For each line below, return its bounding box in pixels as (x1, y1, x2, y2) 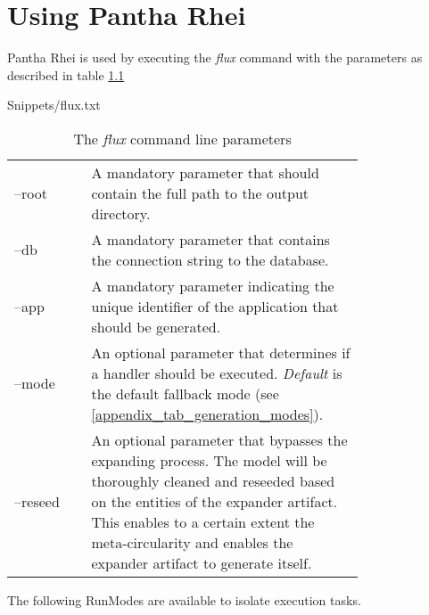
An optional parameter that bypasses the (91, 429, 348, 450)
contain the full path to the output (91, 182, 309, 203)
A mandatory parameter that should (91, 161, 319, 183)
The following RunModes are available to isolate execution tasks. (7, 590, 361, 609)
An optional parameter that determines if (91, 341, 351, 363)
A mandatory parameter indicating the (91, 275, 334, 296)
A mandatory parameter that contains (91, 228, 330, 250)
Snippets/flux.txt (7, 95, 101, 114)
